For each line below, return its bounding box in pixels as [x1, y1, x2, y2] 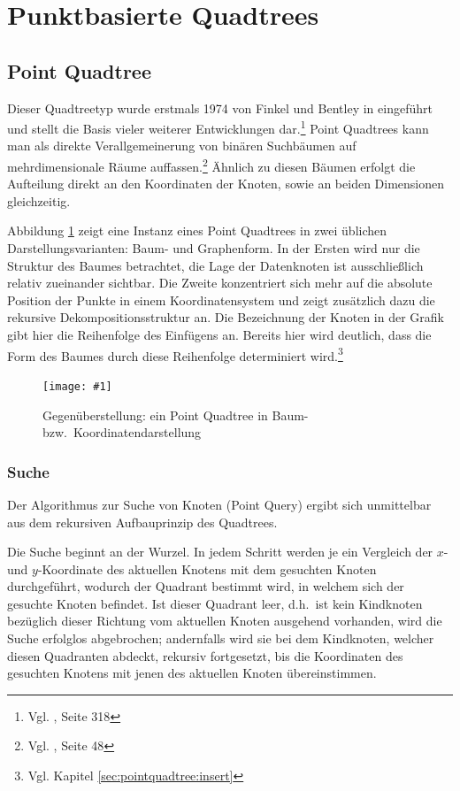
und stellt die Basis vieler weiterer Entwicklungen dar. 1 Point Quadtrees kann [7, 117, 429, 137]
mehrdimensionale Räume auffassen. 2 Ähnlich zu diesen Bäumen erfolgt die [7, 155, 416, 175]
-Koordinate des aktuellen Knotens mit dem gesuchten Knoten [37, 559, 377, 578]
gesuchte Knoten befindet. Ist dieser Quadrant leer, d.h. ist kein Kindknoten [7, 594, 423, 612]
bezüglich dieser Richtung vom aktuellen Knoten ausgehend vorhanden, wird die [7, 611, 442, 630]
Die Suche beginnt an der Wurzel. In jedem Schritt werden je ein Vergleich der [7, 542, 433, 561]
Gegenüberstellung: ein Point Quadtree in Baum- [42, 405, 309, 424]
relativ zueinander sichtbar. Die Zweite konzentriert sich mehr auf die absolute [7, 273, 433, 292]
